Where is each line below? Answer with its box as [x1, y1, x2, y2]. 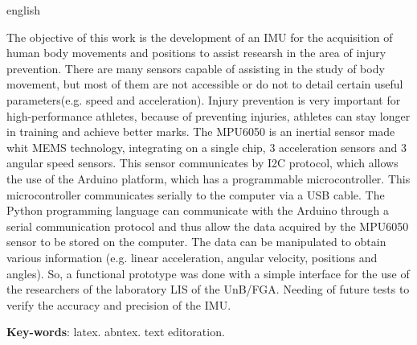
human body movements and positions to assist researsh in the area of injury [6, 44, 386, 61]
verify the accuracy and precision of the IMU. [6, 296, 231, 313]
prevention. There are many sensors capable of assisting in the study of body [6, 60, 385, 76]
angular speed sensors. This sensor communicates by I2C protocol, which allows [6, 154, 399, 171]
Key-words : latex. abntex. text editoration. [6, 323, 225, 340]
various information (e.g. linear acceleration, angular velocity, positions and [6, 248, 378, 265]
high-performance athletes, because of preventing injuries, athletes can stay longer [6, 107, 411, 124]
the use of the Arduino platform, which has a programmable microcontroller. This [6, 170, 411, 187]
